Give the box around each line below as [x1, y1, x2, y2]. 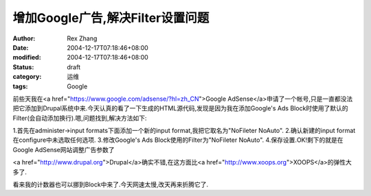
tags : [12, 82, 28, 90]
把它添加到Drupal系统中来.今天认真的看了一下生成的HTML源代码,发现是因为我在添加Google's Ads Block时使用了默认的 [12, 104, 348, 112]
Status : [12, 62, 34, 71]
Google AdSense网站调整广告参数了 [12, 145, 115, 154]
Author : [12, 34, 36, 42]
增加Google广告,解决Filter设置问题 [12, 10, 210, 25]
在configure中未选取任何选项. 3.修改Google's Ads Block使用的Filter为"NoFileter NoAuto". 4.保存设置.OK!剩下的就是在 [12, 136, 344, 144]
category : [12, 73, 42, 81]
